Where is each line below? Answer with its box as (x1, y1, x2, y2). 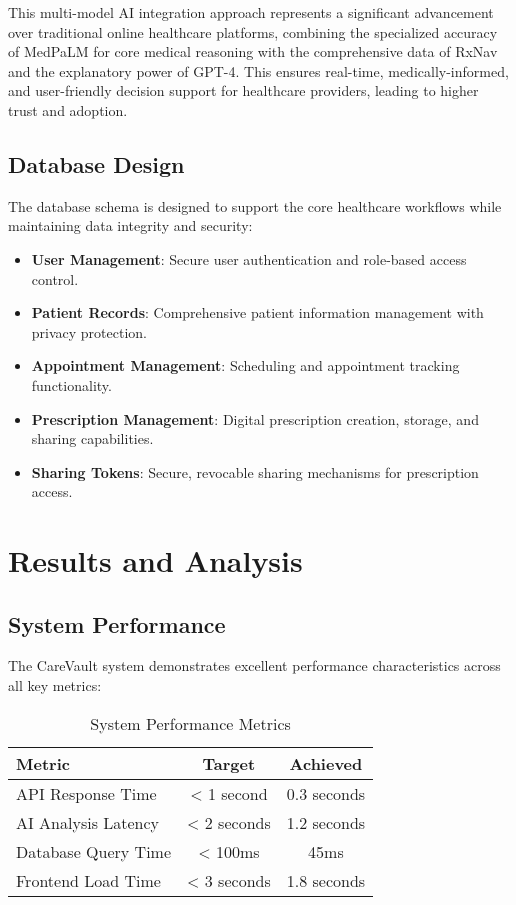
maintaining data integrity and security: (8, 215, 253, 236)
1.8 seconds (286, 868, 366, 892)
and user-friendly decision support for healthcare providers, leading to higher (8, 80, 479, 101)
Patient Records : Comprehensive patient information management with (31, 302, 484, 323)
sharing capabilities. (31, 428, 154, 449)
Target (202, 751, 256, 775)
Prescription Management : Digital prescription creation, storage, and (31, 408, 479, 429)
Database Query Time (16, 839, 172, 863)
